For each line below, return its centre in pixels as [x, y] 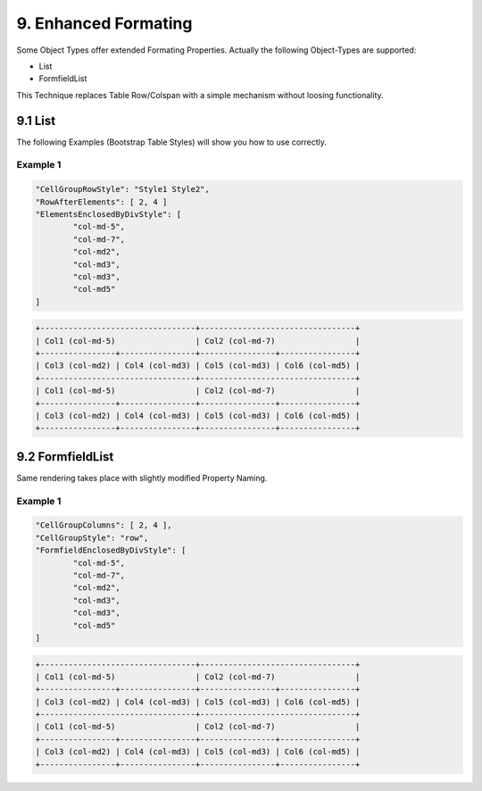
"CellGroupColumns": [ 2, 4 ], [104, 525]
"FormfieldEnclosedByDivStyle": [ [111, 550]
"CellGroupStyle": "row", [92, 537]
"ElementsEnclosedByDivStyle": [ [108, 214]
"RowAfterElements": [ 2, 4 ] [101, 202]
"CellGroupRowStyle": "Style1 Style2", [122, 189]
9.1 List [36, 121]
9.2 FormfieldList [65, 457]
